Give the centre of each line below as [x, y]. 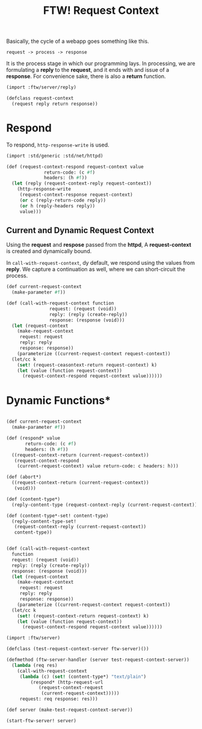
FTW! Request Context [101, 11]
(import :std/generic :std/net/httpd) [55, 156]
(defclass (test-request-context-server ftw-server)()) [78, 649]
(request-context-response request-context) [76, 195]
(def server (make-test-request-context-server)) [70, 710]
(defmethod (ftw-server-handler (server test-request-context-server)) [98, 660]
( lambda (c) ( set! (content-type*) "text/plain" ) [83, 677]
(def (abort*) [24, 477]
